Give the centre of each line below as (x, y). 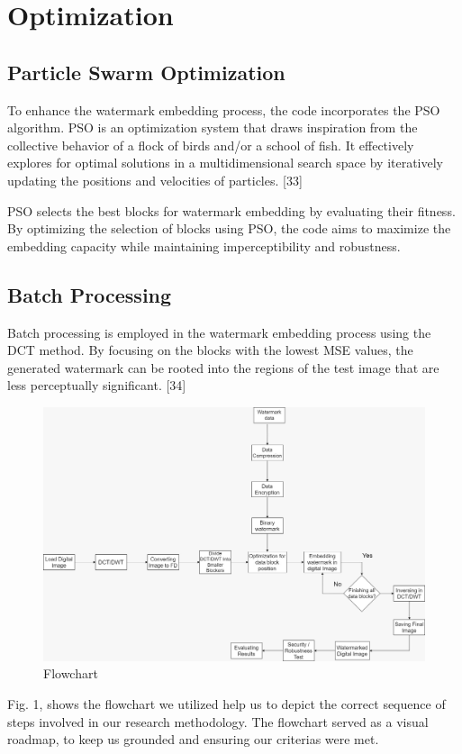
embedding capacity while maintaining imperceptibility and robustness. (204, 245)
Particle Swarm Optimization (146, 72)
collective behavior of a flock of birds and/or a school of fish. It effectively (211, 145)
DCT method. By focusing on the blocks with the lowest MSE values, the (210, 350)
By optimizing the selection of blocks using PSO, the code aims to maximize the (229, 228)
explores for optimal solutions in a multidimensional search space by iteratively (226, 163)
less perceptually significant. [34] (97, 385)
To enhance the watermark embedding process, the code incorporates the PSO (224, 109)
